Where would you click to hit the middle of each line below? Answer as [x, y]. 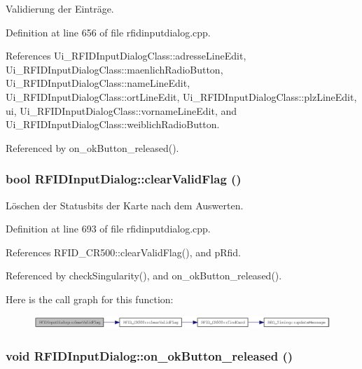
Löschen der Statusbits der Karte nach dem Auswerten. [125, 205]
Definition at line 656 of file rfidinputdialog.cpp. [108, 32]
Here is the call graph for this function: [90, 299]
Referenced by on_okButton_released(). [92, 147]
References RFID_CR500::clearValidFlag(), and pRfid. [123, 252]
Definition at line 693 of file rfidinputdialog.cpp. [108, 229]
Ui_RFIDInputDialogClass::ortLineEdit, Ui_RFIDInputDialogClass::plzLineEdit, [181, 96]
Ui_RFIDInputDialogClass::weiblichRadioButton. [113, 124]
